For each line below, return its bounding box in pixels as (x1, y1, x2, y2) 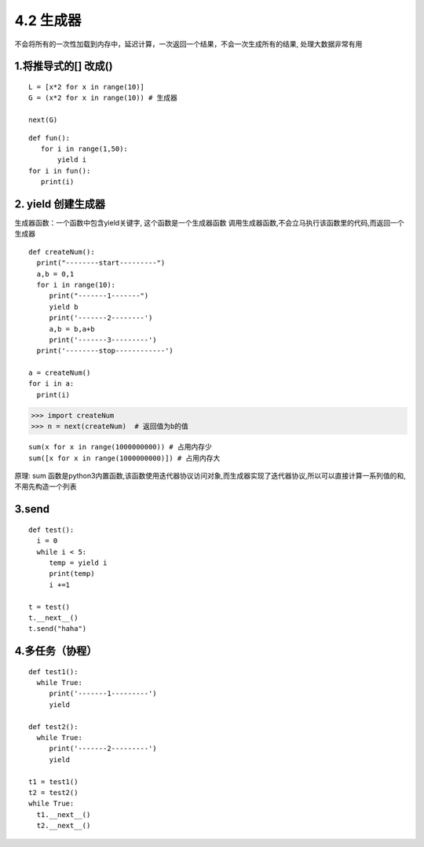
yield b (49, 302, 79, 311)
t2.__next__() (36, 821, 91, 830)
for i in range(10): (36, 280, 116, 289)
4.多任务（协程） (14, 644, 97, 658)
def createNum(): (28, 247, 95, 256)
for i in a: (28, 379, 75, 388)
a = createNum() (28, 368, 91, 377)
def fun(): (28, 134, 71, 142)
